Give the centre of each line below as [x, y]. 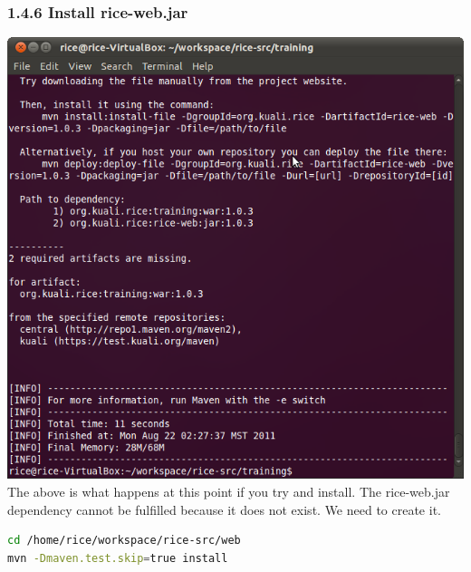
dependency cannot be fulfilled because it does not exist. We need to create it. [224, 509]
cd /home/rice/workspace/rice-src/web [124, 541]
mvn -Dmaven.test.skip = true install [118, 558]
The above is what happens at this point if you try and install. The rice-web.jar [229, 491]
